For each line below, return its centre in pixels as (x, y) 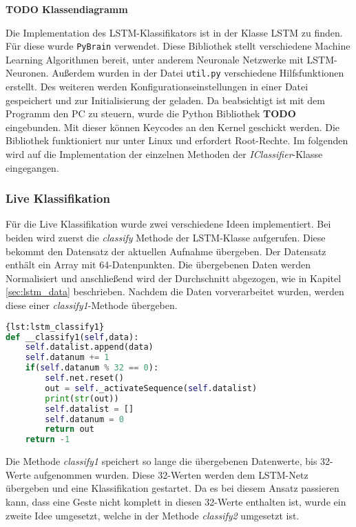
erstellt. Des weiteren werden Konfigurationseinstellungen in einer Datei (157, 87)
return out (70, 429)
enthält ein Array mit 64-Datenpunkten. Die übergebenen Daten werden (158, 265)
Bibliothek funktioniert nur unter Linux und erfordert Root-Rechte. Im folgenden (177, 140)
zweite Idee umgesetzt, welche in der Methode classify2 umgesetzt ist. (153, 515)
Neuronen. (27, 73)
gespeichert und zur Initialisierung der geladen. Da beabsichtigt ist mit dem (165, 100)
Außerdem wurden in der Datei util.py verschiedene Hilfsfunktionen (198, 73)
